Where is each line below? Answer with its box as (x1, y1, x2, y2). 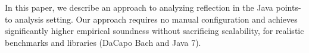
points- (276, 1, 301, 13)
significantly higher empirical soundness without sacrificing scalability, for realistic (5, 24, 304, 37)
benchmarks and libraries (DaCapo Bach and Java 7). (5, 36, 201, 48)
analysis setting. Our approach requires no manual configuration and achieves (15, 13, 298, 25)
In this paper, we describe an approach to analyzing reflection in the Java (5, 1, 273, 13)
